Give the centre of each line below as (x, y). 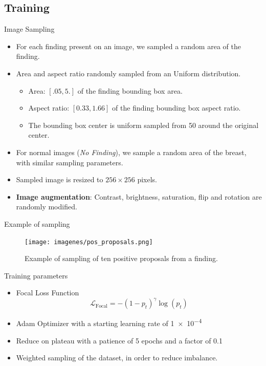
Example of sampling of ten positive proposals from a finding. (121, 258)
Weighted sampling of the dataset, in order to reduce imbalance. (117, 358)
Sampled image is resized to (60, 179)
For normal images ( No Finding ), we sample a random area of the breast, (131, 152)
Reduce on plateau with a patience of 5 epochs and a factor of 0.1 (119, 340)
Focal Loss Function (48, 293)
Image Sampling (29, 29)
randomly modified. (47, 207)
